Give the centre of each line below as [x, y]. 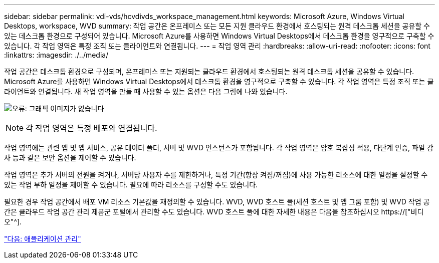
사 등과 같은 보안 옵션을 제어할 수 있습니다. [70, 158]
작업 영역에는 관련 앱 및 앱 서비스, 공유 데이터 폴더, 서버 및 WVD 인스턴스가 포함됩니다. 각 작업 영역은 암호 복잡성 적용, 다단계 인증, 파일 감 [219, 148]
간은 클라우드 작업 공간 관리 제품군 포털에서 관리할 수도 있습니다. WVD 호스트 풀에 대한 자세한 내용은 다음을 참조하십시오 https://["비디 [214, 212]
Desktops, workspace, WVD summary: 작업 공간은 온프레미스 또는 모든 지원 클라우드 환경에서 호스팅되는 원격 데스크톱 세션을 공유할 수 [217, 26]
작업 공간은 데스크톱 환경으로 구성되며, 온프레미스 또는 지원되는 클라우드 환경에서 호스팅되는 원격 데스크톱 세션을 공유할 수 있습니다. [209, 71]
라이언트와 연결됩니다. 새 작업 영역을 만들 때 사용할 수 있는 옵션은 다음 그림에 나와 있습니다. [146, 91]
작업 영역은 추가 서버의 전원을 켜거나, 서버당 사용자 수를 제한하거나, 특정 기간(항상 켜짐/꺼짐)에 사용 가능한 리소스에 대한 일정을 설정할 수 [216, 175]
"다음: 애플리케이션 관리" [43, 239]
